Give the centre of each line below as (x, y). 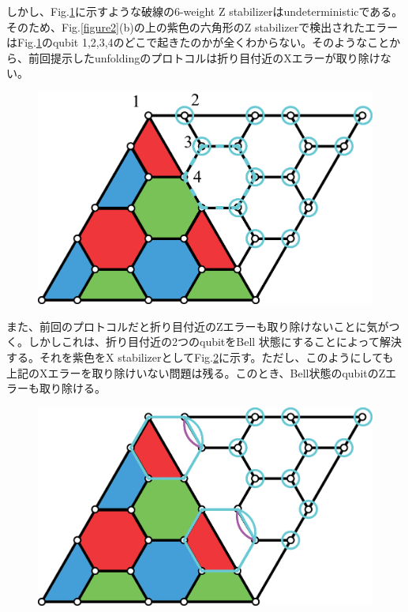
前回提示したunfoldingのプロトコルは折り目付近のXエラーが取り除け (204, 57)
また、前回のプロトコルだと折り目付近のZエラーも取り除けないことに (187, 326)
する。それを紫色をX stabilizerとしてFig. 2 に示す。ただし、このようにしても (200, 357)
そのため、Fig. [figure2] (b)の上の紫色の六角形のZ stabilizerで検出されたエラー (202, 26)
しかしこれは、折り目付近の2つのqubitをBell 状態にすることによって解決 (215, 342)
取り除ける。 (72, 388)
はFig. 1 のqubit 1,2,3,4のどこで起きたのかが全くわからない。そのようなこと (198, 42)
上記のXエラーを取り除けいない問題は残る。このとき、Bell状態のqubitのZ (196, 372)
